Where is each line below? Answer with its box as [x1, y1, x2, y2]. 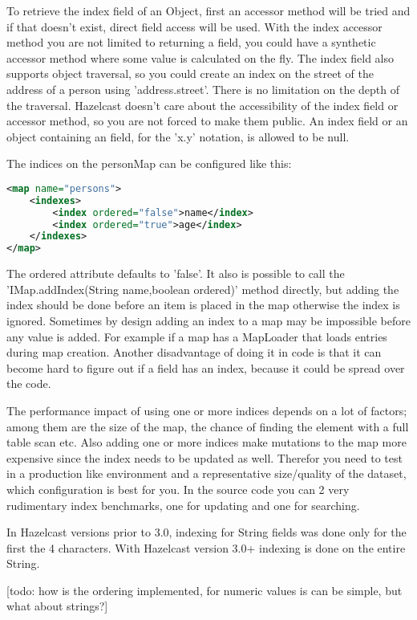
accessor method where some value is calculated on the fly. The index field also [6, 49, 395, 66]
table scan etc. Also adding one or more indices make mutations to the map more [6, 434, 407, 451]
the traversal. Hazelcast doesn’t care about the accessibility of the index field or [6, 96, 399, 113]
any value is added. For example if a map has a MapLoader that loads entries [6, 328, 387, 345]
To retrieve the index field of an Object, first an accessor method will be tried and [6, 2, 411, 18]
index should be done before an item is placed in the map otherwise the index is [6, 296, 400, 313]
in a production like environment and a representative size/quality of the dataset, [6, 465, 407, 482]
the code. [6, 375, 51, 392]
